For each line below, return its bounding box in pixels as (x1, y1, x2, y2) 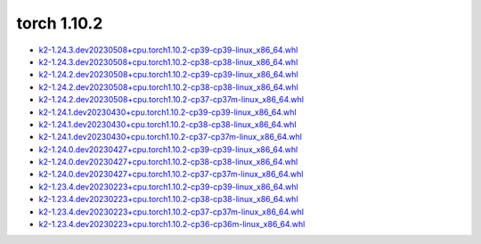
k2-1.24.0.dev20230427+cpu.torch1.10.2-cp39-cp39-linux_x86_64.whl (38, 143, 298, 155)
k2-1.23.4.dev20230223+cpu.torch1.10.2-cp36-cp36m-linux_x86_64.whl (38, 219, 306, 230)
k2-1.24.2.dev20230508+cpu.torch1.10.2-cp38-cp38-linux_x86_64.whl (38, 81, 298, 93)
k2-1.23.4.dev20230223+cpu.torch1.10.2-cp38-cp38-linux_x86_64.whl (38, 194, 298, 205)
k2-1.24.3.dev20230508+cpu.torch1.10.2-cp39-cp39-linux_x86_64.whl (38, 45, 298, 55)
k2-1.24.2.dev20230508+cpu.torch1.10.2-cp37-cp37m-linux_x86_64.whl (38, 94, 305, 105)
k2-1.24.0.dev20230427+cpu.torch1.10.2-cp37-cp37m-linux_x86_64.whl (38, 169, 304, 180)
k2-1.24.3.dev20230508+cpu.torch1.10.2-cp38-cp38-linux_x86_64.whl (38, 56, 298, 67)
